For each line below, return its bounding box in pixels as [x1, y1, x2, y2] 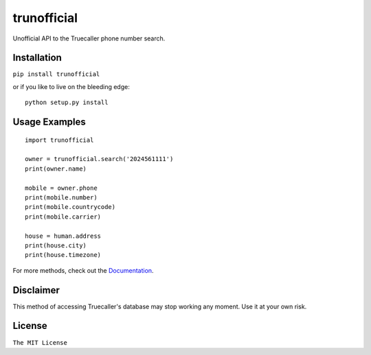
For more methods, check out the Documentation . [12, 266, 154, 274]
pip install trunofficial [12, 71, 100, 78]
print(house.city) [25, 241, 87, 249]
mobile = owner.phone [25, 184, 98, 192]
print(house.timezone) [25, 251, 102, 259]
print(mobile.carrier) [25, 212, 102, 221]
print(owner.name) [25, 164, 87, 173]
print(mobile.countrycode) [25, 203, 116, 211]
